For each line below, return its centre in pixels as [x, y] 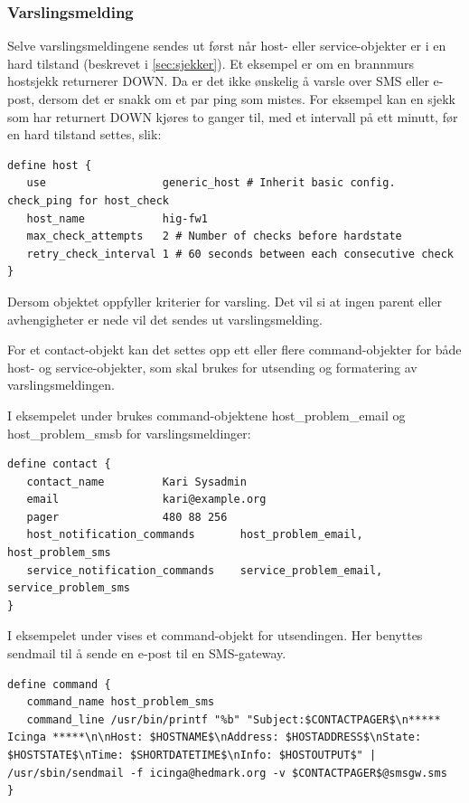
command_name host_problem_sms [121, 702]
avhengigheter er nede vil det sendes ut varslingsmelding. [165, 319]
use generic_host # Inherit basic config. [211, 183]
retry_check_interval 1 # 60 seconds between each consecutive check [240, 254]
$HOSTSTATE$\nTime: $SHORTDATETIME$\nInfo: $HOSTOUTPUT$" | [192, 755]
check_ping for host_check [88, 200]
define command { [59, 684]
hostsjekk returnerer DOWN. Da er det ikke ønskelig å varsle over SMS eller [218, 81]
